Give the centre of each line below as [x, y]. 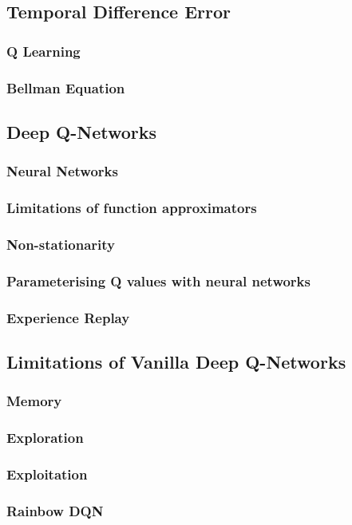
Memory [34, 401]
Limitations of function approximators [132, 208]
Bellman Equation [66, 87]
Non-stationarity [61, 244]
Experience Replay [68, 317]
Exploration [45, 438]
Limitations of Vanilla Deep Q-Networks [176, 361]
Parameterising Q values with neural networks [158, 280]
